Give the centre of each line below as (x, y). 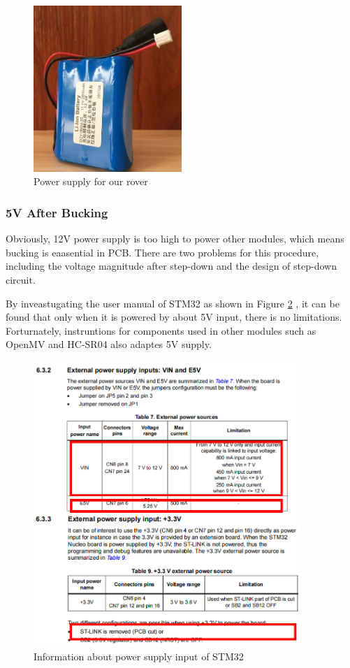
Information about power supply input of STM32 (139, 656)
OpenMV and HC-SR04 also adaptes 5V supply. (109, 344)
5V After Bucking (57, 212)
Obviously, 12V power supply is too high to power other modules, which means (175, 239)
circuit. (21, 280)
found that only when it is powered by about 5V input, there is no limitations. (174, 317)
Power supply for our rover (91, 181)
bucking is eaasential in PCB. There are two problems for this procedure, (162, 252)
